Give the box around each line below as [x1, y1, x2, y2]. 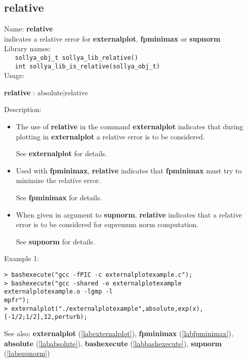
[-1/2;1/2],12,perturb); [4, 313, 88, 321]
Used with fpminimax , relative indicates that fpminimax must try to [16, 165, 242, 175]
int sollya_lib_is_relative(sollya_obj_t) [15, 62, 160, 70]
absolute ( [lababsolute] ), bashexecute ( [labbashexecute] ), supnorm [4, 338, 222, 348]
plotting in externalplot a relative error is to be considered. [16, 131, 205, 141]
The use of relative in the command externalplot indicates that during [16, 121, 243, 132]
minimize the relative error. [16, 175, 101, 186]
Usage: [4, 70, 25, 81]
